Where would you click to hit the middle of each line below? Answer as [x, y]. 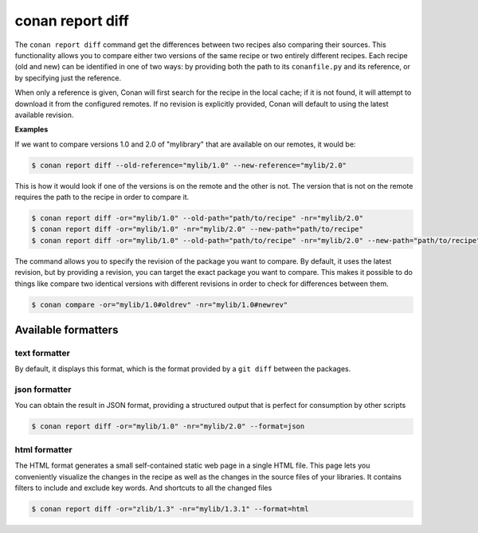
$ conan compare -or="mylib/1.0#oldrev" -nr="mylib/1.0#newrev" [160, 304]
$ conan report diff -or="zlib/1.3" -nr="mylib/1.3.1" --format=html [170, 509]
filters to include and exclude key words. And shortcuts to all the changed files [143, 488]
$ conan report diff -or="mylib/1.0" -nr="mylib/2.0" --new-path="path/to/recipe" [198, 229]
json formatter [43, 390]
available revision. [44, 115]
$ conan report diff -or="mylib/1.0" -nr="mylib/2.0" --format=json [168, 427]
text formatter [43, 353]
